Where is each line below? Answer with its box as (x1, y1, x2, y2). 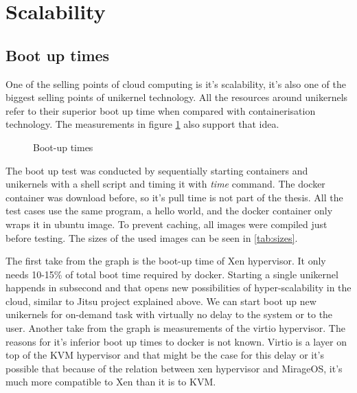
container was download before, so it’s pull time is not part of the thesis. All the (5, 190, 343, 204)
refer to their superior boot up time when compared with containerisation (5, 103, 316, 117)
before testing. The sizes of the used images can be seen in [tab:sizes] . (5, 230, 298, 245)
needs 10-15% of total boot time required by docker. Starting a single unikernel (5, 267, 338, 281)
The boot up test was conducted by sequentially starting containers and (5, 163, 308, 177)
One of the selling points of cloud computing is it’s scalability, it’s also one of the (5, 76, 346, 91)
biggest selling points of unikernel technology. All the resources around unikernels (5, 90, 348, 104)
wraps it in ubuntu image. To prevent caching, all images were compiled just (5, 216, 327, 231)
